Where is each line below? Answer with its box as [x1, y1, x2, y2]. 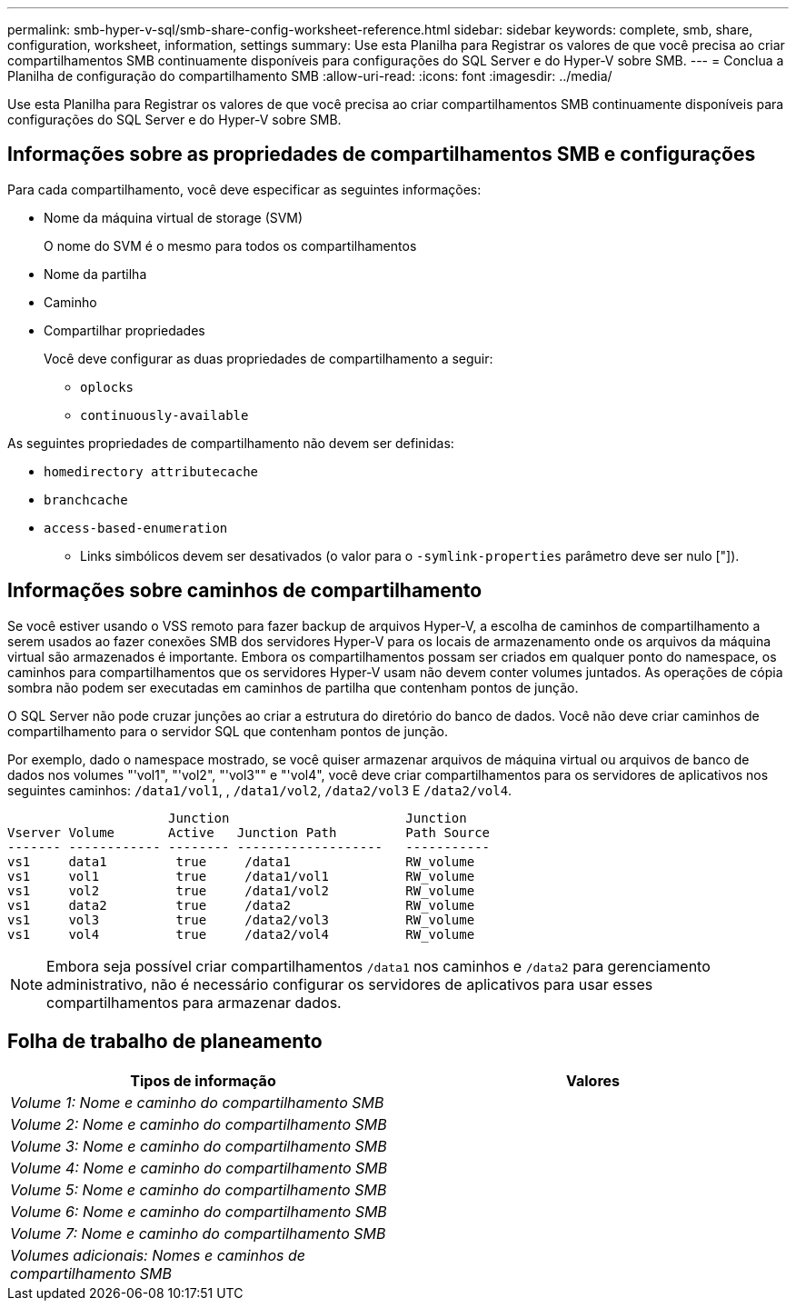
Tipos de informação [130, 1071, 276, 1090]
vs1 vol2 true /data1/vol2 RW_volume [7, 883, 475, 898]
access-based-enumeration [44, 520, 228, 535]
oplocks [80, 379, 134, 394]
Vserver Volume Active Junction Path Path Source [7, 824, 491, 840]
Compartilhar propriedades [44, 322, 205, 338]
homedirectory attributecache [44, 464, 259, 479]
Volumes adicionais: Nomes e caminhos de [10, 1245, 306, 1264]
